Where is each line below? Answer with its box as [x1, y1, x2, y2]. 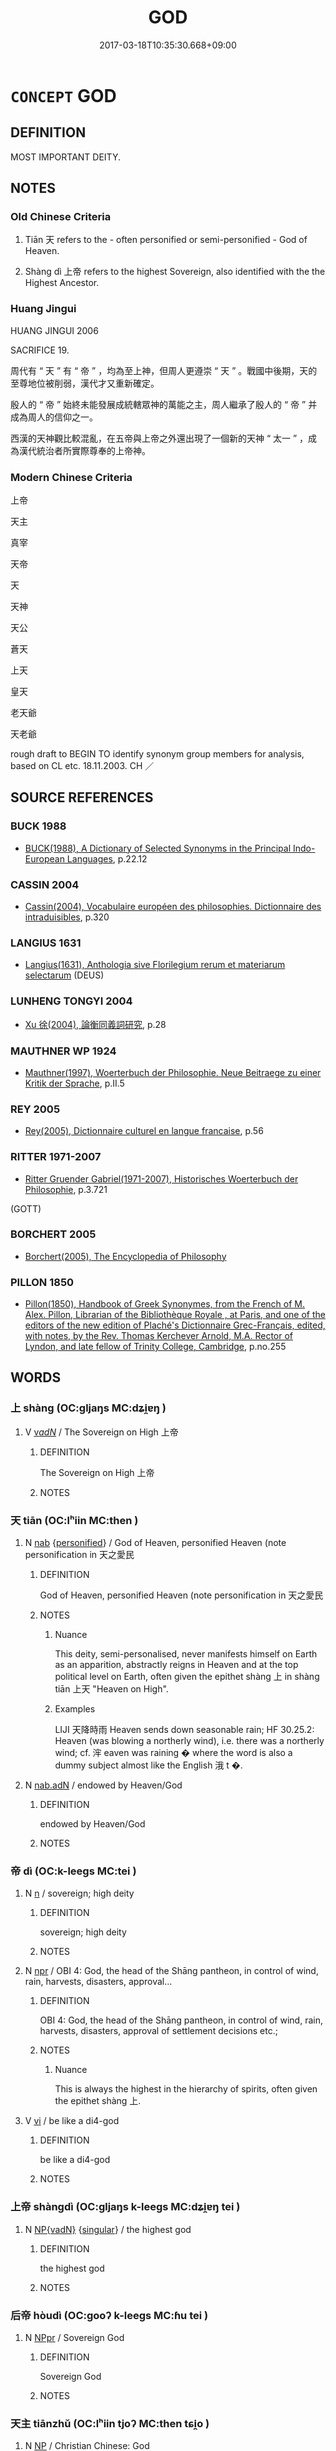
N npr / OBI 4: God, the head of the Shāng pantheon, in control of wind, [24, 1965, 319, 1977]
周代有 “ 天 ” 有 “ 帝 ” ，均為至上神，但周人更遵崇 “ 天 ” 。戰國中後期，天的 [10, 364, 318, 376]
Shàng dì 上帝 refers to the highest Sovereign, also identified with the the [24, 266, 326, 278]
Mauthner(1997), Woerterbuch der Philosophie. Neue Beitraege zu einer [24, 1066, 322, 1078]
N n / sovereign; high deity [24, 1887, 135, 1900]
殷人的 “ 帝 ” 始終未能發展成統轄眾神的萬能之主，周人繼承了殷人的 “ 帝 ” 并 [10, 398, 318, 410]
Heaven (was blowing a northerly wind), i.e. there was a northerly [54, 1735, 325, 1747]
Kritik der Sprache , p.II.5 [24, 1077, 125, 1089]
